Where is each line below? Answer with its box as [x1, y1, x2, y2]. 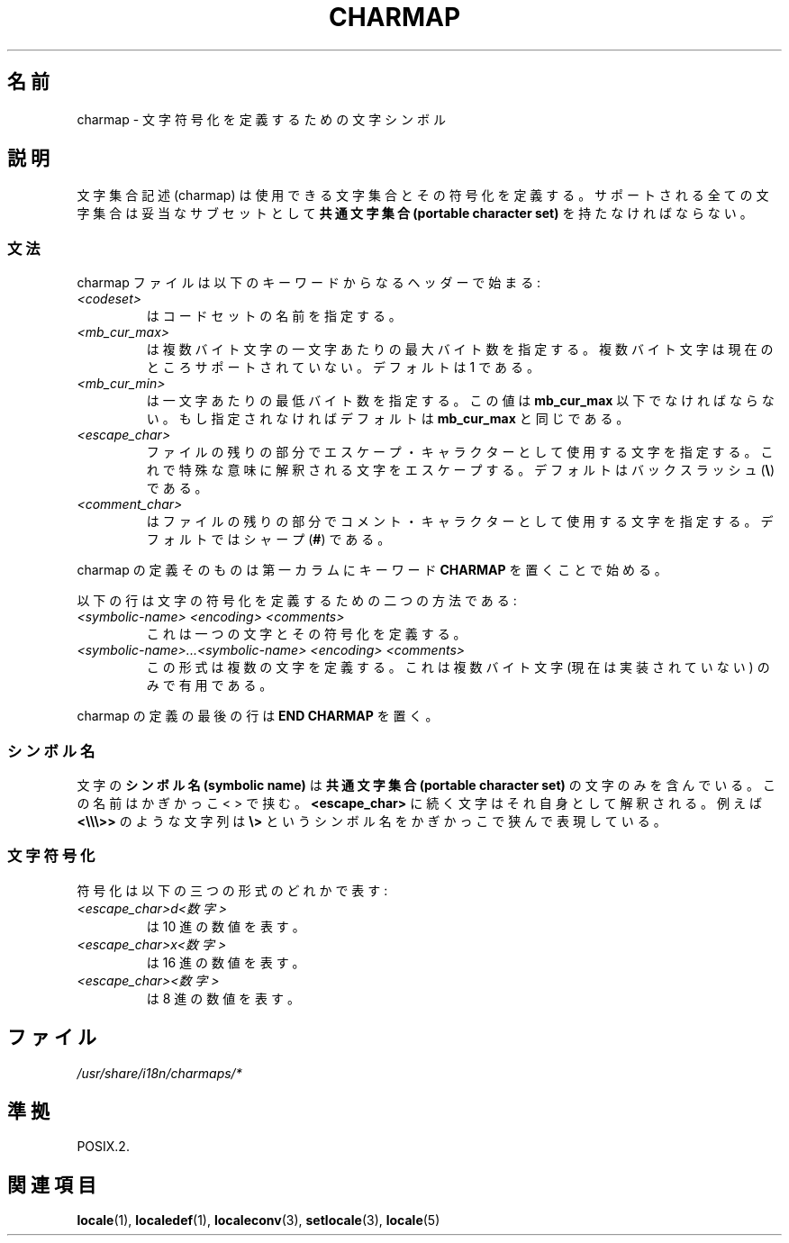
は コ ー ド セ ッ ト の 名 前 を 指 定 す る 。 [146, 308, 402, 324]
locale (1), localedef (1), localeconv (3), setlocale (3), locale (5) [77, 1212, 440, 1229]
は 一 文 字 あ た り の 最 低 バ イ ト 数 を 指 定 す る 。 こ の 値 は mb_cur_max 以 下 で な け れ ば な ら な [146, 393, 775, 409]
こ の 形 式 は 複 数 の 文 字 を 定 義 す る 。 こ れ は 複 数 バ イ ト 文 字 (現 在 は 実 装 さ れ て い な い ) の [146, 659, 770, 676]
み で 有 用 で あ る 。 [146, 677, 273, 694]
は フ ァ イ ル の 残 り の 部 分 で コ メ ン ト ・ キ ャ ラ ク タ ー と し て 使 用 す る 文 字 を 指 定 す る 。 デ [146, 513, 774, 530]
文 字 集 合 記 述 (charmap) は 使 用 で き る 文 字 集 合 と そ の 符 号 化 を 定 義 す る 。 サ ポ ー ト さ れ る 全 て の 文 [77, 187, 769, 204]
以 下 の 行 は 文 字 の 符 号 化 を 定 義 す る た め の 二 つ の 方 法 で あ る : [77, 593, 517, 609]
